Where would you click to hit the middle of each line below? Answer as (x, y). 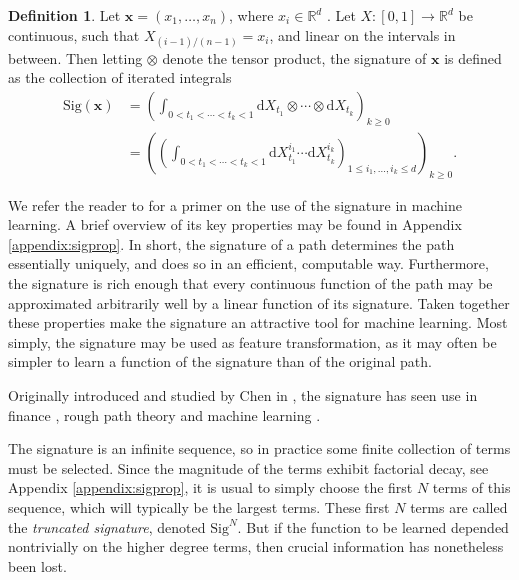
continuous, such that (74, 34)
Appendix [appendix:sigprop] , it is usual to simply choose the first (210, 487)
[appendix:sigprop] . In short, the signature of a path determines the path (231, 243)
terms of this (471, 487)
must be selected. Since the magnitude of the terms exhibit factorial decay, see (248, 467)
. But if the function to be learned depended (373, 526)
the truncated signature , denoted (107, 526)
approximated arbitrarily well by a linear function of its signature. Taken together (259, 302)
